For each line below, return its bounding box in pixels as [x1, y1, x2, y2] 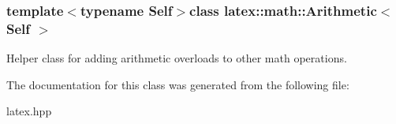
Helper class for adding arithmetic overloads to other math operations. [6, 50, 347, 66]
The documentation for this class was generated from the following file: [6, 76, 349, 92]
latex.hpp [6, 103, 52, 119]
